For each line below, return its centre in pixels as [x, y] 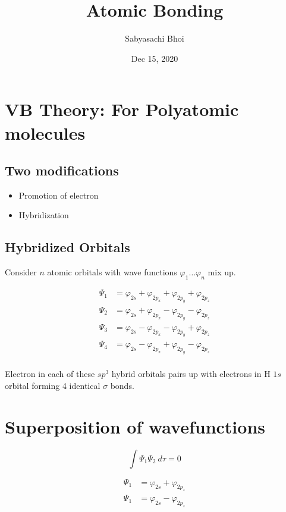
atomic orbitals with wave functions [112, 272]
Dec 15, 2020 [155, 58]
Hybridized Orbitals [67, 247]
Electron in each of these [50, 374]
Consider [21, 272]
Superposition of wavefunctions [135, 426]
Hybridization [44, 215]
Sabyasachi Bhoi [155, 38]
